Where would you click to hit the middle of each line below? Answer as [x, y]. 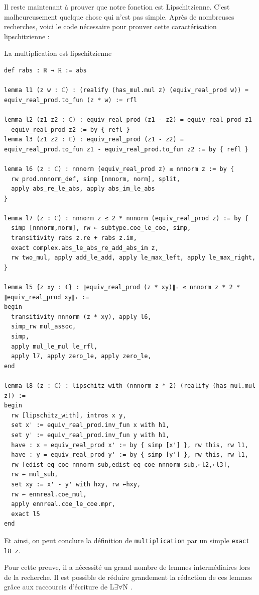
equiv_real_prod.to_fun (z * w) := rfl [71, 100]
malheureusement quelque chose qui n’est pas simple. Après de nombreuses [119, 16]
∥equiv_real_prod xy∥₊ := [47, 297]
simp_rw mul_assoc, [44, 327]
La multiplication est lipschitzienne [58, 53]
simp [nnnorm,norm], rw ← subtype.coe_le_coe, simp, [101, 228]
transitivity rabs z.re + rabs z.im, [74, 238]
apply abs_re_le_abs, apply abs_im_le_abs [83, 189]
